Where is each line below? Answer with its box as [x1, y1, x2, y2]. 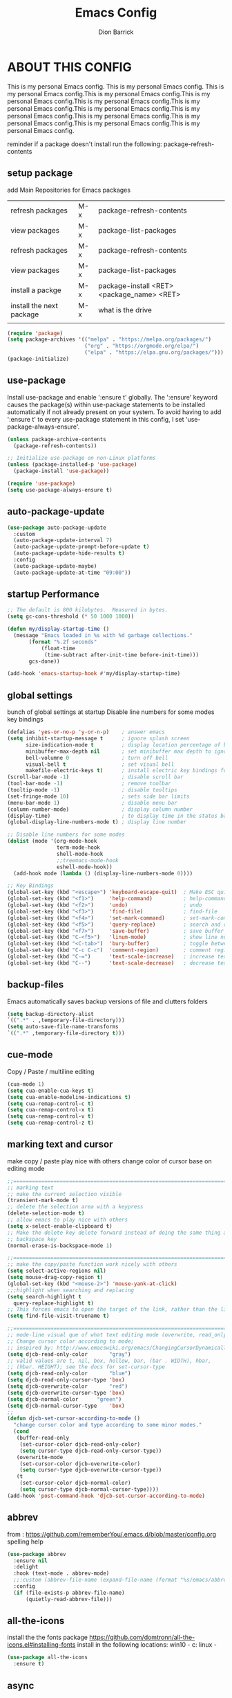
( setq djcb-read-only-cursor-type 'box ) [7, 1377, 126, 1384]
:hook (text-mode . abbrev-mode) [13, 1570, 110, 1577]
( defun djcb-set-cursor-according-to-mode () [7, 1415, 140, 1422]
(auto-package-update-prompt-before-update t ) [13, 544, 150, 551]
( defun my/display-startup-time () [7, 625, 110, 633]
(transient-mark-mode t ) [7, 1197, 79, 1204]
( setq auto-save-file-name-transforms [7, 1024, 119, 1030]
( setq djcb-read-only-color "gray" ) [7, 1350, 131, 1358]
